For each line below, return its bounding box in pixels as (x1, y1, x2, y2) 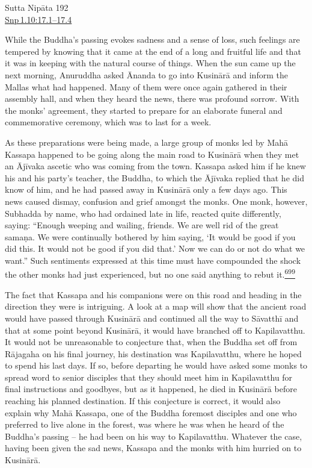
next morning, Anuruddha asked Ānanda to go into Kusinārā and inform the (5, 68, 288, 81)
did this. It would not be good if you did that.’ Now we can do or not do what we (5, 242, 305, 255)
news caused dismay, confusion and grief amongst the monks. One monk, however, (5, 195, 308, 207)
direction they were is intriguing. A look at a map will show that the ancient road (5, 300, 307, 313)
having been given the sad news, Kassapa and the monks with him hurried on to (5, 441, 302, 454)
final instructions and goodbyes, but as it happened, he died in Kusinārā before (5, 382, 297, 395)
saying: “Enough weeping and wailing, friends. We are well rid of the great (5, 219, 279, 231)
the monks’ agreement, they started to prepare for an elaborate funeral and (5, 104, 283, 116)
